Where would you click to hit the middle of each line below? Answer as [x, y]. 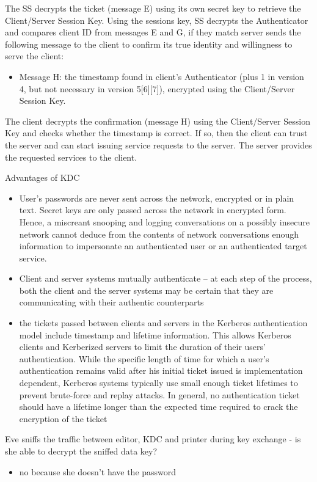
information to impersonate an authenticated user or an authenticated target [163, 246]
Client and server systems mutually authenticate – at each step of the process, [166, 278]
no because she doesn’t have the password [98, 471]
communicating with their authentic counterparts [111, 302]
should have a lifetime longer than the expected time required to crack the [158, 407]
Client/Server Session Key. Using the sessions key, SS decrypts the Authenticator [157, 20]
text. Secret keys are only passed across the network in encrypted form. [153, 210]
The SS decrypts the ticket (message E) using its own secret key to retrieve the [153, 8]
